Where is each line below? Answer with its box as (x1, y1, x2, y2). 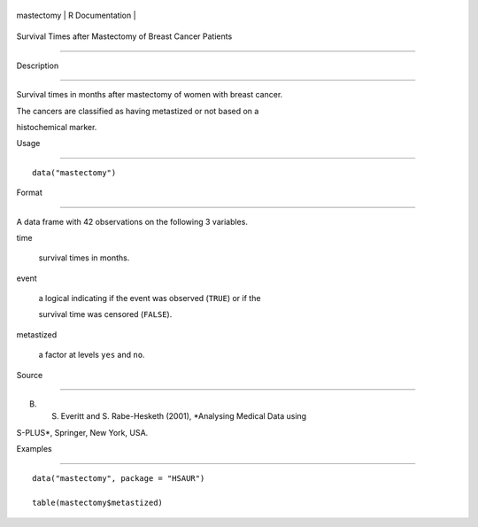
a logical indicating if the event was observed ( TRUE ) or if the (38, 293, 261, 304)
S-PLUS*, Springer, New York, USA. (16, 427, 149, 438)
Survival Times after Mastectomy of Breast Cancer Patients (16, 31, 233, 42)
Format (16, 187, 43, 198)
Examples (16, 444, 52, 454)
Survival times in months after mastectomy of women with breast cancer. (16, 89, 283, 100)
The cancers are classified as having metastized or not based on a (16, 105, 259, 116)
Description (16, 60, 59, 71)
